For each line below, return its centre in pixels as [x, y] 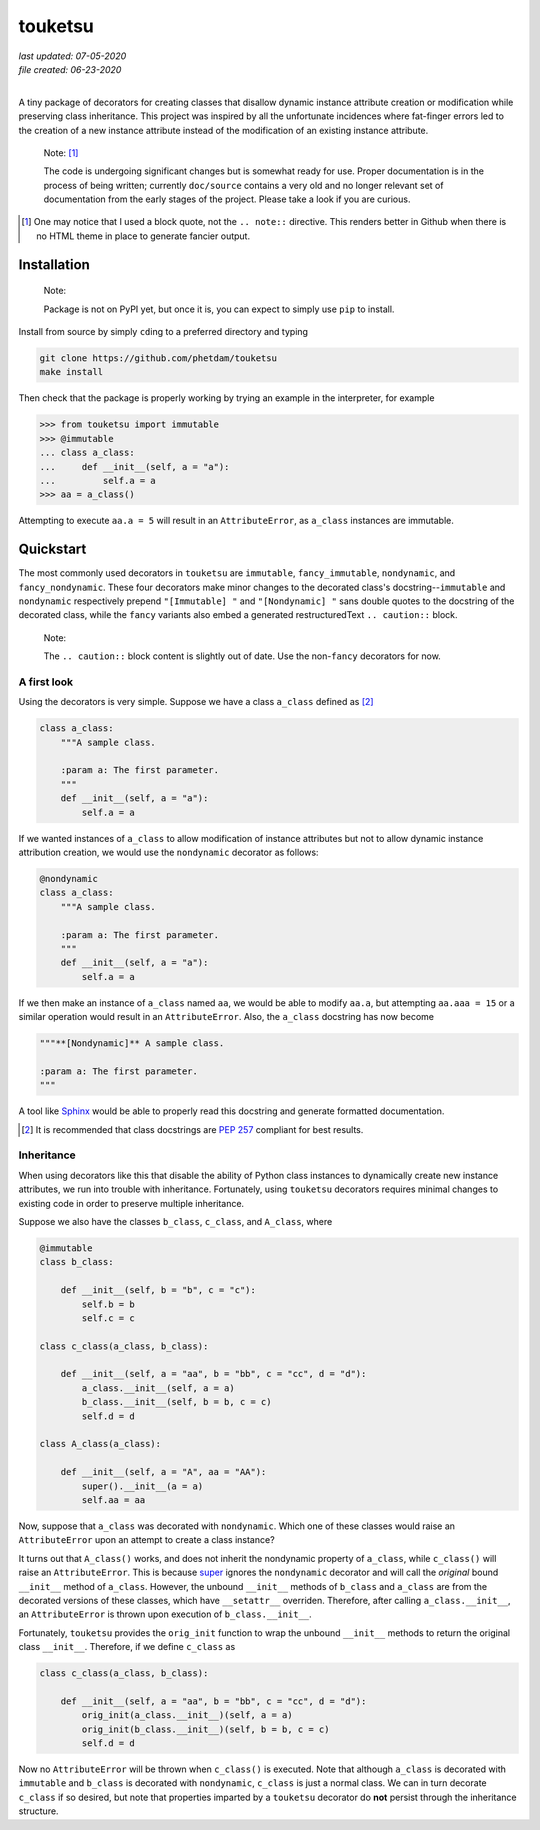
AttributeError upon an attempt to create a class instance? [146, 1540]
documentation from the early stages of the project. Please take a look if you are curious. [227, 199]
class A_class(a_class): [100, 1444]
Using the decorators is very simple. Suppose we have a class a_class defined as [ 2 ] [196, 702]
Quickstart [52, 549]
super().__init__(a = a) [142, 1486]
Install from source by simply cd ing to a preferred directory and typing [163, 332]
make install [71, 372]
